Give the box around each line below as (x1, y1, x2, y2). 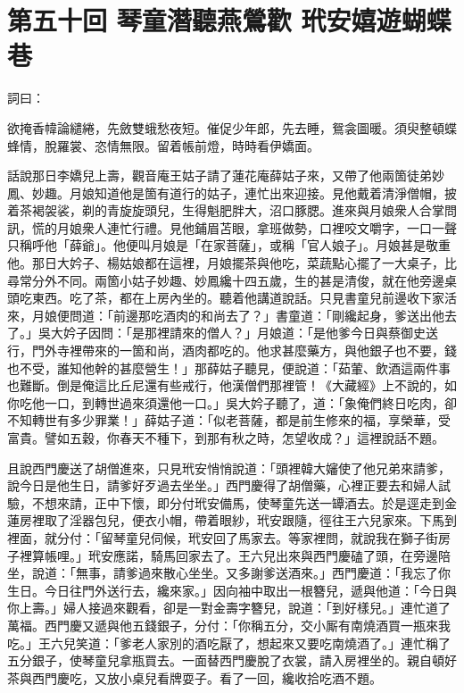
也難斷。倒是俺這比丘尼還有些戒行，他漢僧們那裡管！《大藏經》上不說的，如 (7, 376, 457, 395)
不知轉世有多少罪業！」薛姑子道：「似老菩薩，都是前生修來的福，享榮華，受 (7, 411, 451, 430)
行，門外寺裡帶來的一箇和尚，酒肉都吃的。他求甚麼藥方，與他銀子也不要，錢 (7, 341, 457, 360)
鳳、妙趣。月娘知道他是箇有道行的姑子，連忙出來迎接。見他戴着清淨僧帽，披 (7, 183, 457, 202)
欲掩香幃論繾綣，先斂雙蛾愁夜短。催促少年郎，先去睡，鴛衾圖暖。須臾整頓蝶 (7, 118, 457, 137)
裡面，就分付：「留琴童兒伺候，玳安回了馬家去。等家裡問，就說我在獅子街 (7, 528, 438, 547)
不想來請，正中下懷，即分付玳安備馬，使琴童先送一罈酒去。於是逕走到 (31, 493, 444, 512)
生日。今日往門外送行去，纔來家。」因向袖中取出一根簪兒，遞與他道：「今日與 (7, 580, 457, 599)
